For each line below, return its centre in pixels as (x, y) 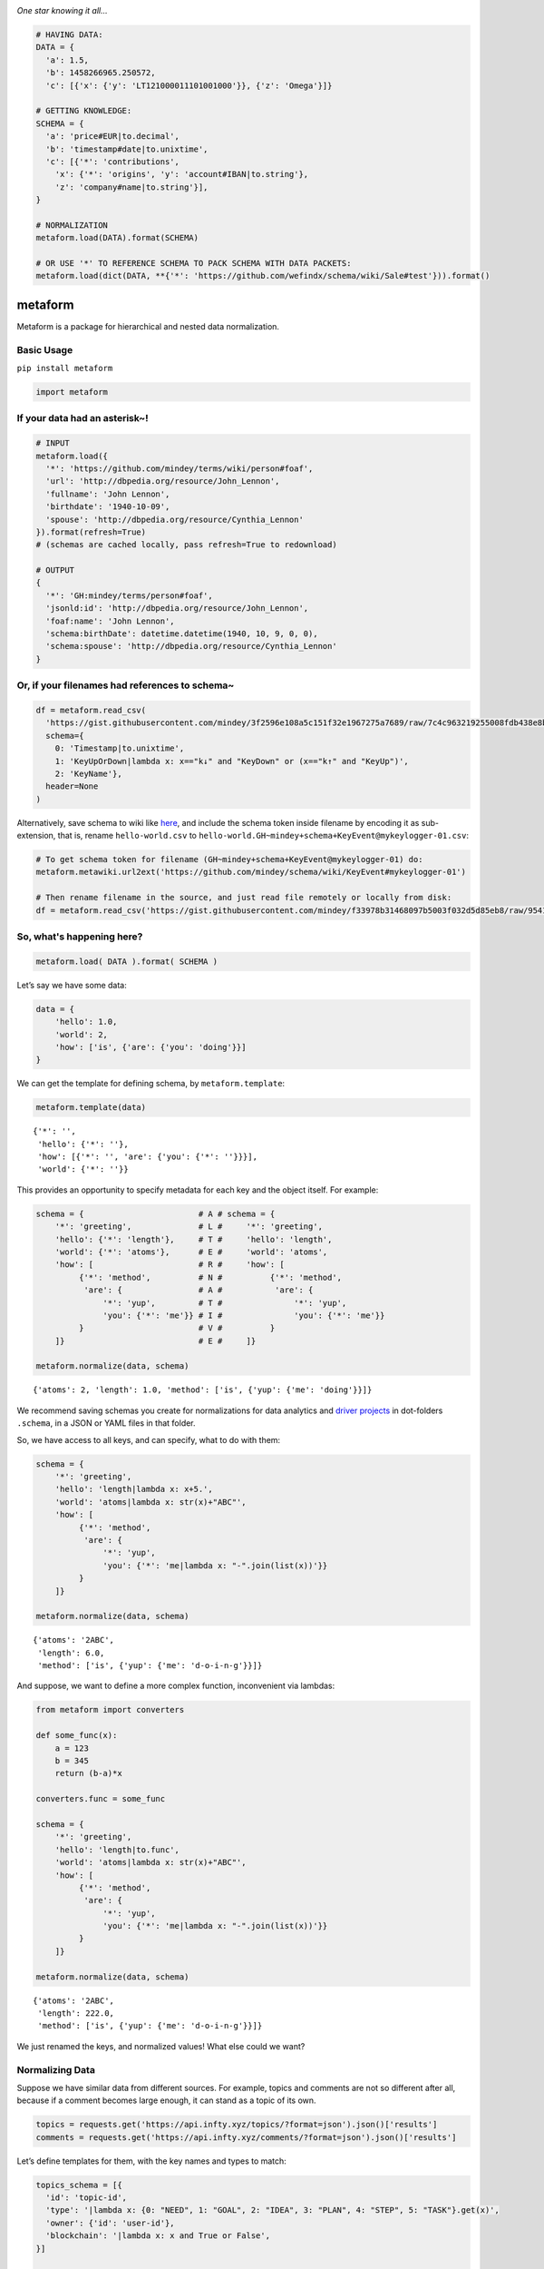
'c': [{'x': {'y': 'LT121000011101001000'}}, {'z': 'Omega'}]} (189, 85)
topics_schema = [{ (79, 2185)
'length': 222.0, (76, 2014)
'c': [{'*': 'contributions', (113, 162)
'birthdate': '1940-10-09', (108, 507)
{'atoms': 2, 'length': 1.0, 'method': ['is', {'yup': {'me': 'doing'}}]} (203, 1390)
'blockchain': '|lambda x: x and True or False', (158, 2236)
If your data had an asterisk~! (83, 418)
